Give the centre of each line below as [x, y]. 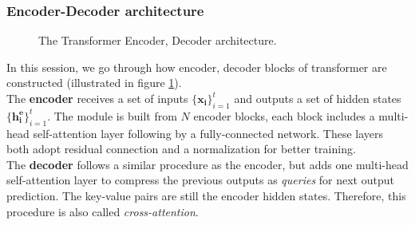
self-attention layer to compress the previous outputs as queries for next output [200, 180]
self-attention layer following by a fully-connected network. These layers [208, 133]
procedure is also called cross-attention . [103, 211]
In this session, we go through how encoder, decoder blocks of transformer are [197, 67]
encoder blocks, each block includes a [284, 115]
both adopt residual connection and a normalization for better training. [181, 149]
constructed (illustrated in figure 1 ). [94, 83]
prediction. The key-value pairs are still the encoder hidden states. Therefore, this [206, 195]
